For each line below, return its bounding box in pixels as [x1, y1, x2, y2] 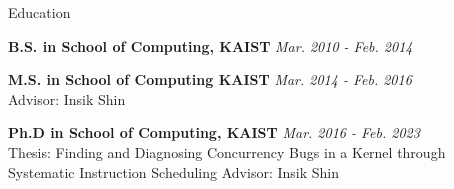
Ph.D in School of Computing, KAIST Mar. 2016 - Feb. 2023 [8, 122, 420, 143]
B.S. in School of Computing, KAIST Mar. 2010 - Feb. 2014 [8, 35, 413, 56]
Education [8, 2, 71, 22]
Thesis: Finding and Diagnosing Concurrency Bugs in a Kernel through [8, 141, 446, 162]
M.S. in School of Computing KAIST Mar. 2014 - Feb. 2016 [8, 69, 412, 90]
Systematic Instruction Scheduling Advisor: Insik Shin [8, 161, 339, 182]
